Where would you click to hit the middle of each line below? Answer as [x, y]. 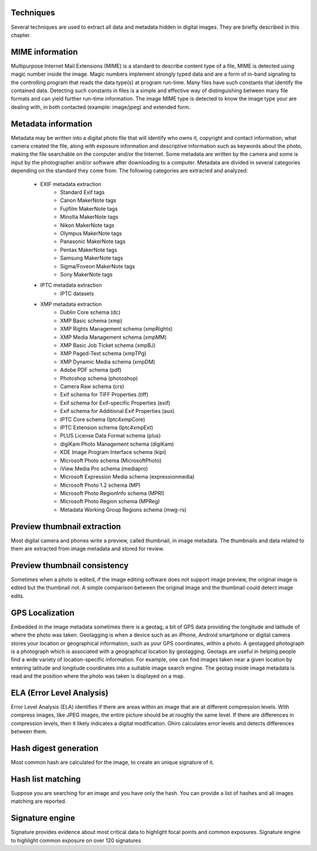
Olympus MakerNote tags [91, 233]
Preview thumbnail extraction [66, 527]
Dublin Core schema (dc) [90, 312]
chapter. [21, 35]
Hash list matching [46, 779]
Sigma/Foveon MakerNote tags [97, 266]
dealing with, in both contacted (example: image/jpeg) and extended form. [101, 107]
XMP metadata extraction [71, 304]
